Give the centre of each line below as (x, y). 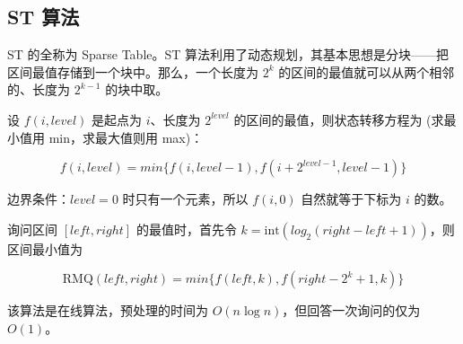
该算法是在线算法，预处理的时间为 (108, 310)
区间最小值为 (45, 248)
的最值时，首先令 (186, 229)
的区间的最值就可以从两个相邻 (367, 71)
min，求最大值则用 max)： (126, 137)
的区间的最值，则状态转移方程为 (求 (339, 119)
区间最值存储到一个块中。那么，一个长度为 (133, 71)
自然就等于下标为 (351, 199)
